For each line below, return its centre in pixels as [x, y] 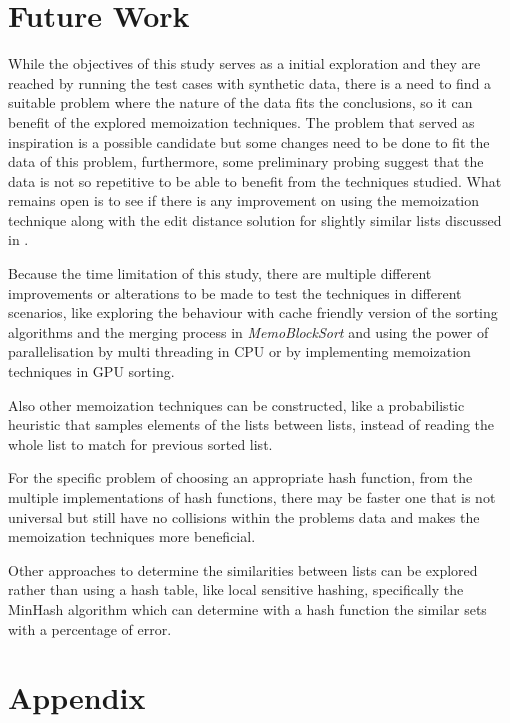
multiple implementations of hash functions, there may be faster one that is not [252, 497]
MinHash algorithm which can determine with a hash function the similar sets [247, 608]
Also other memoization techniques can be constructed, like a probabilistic [236, 404]
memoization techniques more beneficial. [132, 536]
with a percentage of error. [90, 628]
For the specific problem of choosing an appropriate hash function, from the [240, 477]
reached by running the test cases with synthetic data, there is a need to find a [250, 82]
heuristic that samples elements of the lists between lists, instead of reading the [251, 424]
